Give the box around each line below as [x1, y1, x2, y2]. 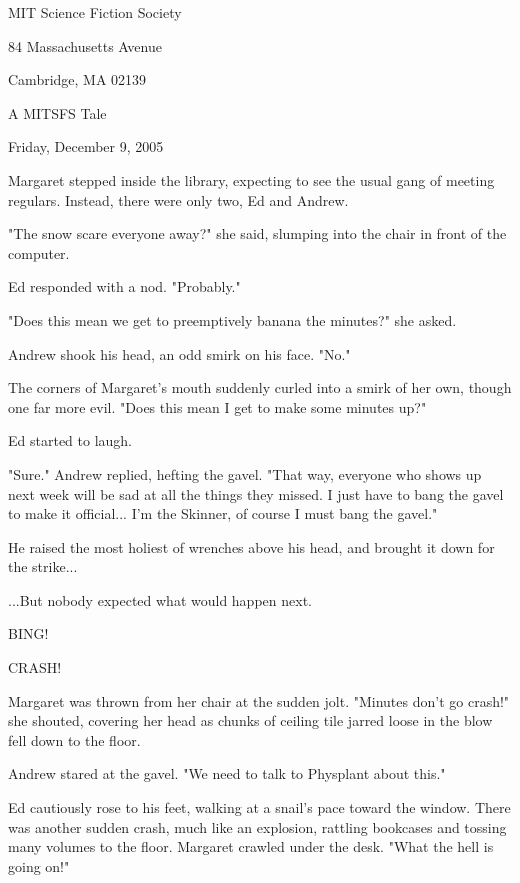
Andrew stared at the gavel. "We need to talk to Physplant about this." [8, 763, 446, 784]
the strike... [8, 556, 78, 577]
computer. [8, 242, 70, 263]
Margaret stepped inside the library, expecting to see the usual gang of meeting [8, 169, 495, 190]
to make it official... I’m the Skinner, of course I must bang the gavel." [8, 503, 438, 524]
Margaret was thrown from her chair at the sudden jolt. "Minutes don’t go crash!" [8, 690, 510, 711]
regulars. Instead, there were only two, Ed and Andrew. [8, 189, 349, 210]
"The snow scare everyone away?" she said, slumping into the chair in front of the [8, 223, 507, 244]
